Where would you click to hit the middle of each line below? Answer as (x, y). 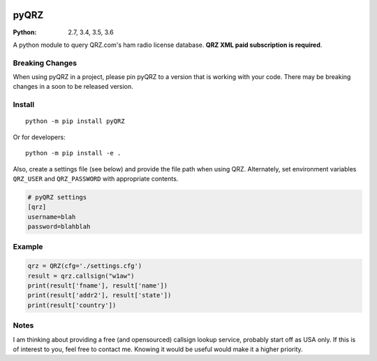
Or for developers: (39, 137)
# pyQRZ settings (57, 197)
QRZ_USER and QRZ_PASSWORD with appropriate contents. (96, 178)
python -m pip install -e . (73, 153)
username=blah (52, 217)
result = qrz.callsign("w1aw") (81, 276)
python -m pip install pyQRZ (75, 121)
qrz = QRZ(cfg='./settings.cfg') (85, 266)
